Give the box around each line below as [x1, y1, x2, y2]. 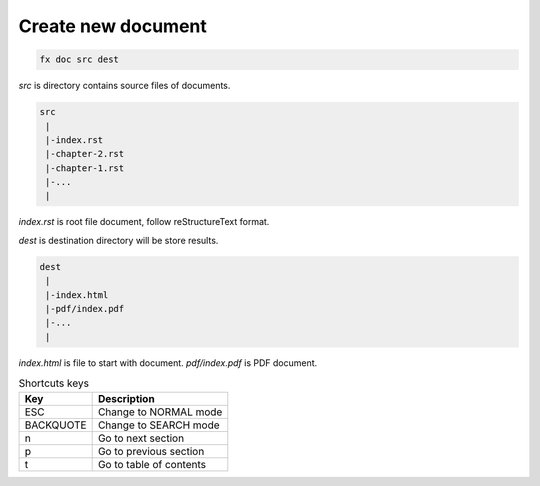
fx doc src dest [39, 54, 120, 65]
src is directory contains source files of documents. [18, 80, 231, 92]
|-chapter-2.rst [45, 148, 125, 160]
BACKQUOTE [24, 418, 87, 432]
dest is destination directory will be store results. [18, 234, 219, 246]
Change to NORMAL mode [97, 405, 223, 419]
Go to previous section [97, 444, 205, 458]
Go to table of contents [97, 457, 207, 471]
